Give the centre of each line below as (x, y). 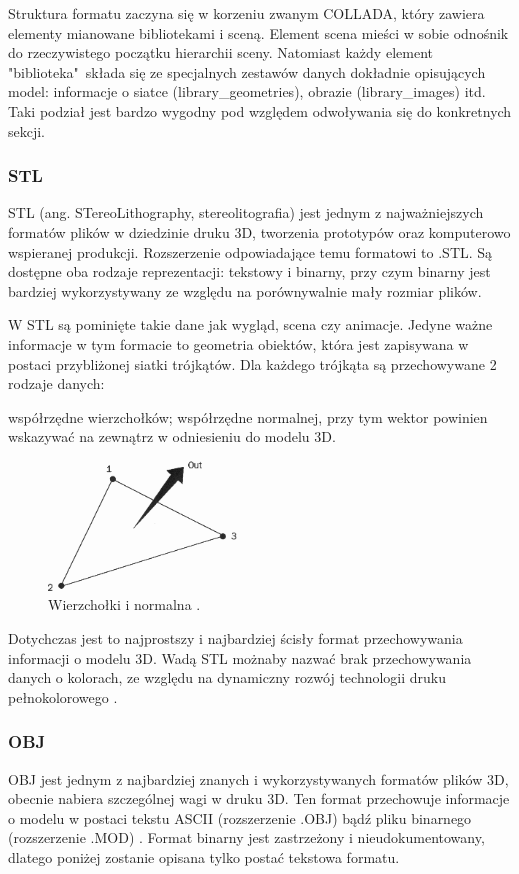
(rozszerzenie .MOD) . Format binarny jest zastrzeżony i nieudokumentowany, (246, 837)
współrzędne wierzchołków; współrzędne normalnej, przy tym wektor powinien (248, 416)
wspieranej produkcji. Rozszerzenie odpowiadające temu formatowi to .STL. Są (250, 251)
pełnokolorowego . (63, 696)
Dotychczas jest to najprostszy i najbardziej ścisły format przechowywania (235, 637)
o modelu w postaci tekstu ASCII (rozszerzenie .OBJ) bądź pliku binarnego (240, 817)
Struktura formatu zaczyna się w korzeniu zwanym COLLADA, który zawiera (246, 13)
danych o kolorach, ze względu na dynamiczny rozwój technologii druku (227, 677)
